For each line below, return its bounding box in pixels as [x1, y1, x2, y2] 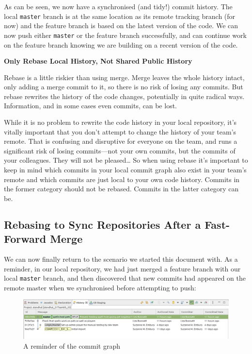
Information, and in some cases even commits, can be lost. [4, 101, 177, 111]
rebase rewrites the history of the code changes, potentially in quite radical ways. [4, 91, 245, 101]
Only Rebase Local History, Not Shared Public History [4, 56, 192, 66]
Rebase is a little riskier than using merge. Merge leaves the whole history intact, [4, 72, 245, 82]
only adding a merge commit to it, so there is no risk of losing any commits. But [4, 82, 243, 92]
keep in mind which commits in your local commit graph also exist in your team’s [4, 165, 247, 175]
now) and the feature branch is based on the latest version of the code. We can [4, 20, 238, 31]
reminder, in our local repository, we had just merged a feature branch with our [4, 263, 241, 273]
